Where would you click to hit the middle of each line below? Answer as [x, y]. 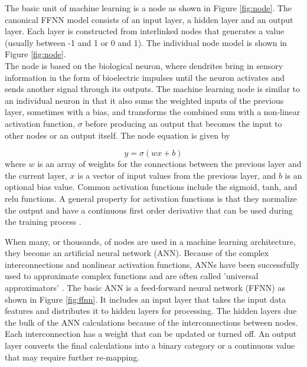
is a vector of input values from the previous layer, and [177, 175]
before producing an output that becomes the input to [184, 123]
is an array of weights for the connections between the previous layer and [169, 164]
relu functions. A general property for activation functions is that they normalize [151, 198]
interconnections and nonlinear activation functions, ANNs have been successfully [152, 264]
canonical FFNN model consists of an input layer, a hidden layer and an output [149, 19]
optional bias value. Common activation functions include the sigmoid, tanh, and [151, 187]
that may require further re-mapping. [72, 357]
